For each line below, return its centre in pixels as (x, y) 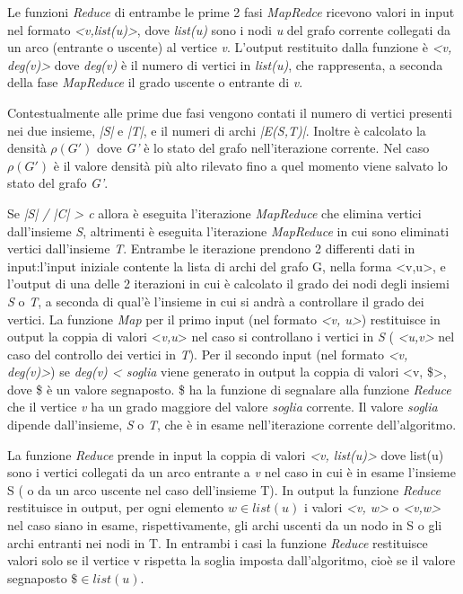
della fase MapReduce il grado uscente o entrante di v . (155, 82)
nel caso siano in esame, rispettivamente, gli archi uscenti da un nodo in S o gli (225, 525)
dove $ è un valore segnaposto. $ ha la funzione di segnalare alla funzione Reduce (229, 389)
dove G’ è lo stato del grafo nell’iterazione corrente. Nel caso (263, 148)
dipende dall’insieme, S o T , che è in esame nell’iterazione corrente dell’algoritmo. (232, 425)
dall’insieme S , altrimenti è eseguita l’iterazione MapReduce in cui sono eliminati (228, 231)
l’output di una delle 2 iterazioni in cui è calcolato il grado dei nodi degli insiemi (228, 284)
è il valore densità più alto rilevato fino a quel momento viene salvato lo (250, 165)
